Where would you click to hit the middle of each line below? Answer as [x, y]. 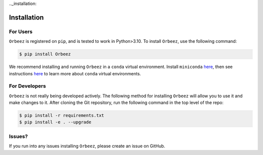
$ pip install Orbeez [45, 54]
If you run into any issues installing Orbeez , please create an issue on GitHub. [87, 146]
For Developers [28, 86]
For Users [21, 32]
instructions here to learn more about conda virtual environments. [75, 73]
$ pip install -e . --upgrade [55, 122]
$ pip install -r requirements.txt [62, 116]
